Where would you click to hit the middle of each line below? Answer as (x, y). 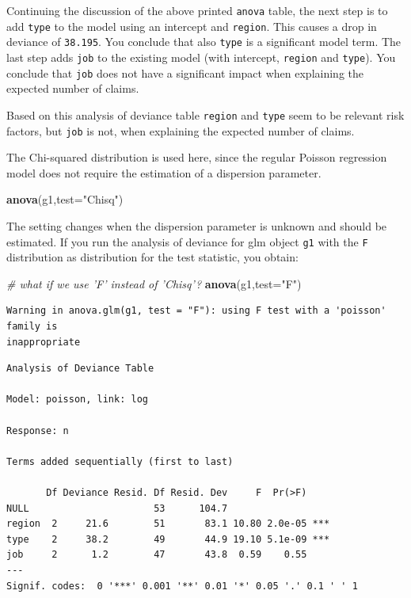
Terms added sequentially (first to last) (120, 461)
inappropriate (44, 342)
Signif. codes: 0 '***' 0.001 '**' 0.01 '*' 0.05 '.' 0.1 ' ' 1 (182, 586)
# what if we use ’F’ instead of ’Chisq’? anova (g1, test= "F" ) (154, 283)
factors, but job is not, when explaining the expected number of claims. (181, 130)
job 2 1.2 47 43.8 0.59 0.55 (157, 555)
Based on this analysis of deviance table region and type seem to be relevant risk (205, 114)
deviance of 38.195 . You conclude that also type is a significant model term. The (204, 42)
